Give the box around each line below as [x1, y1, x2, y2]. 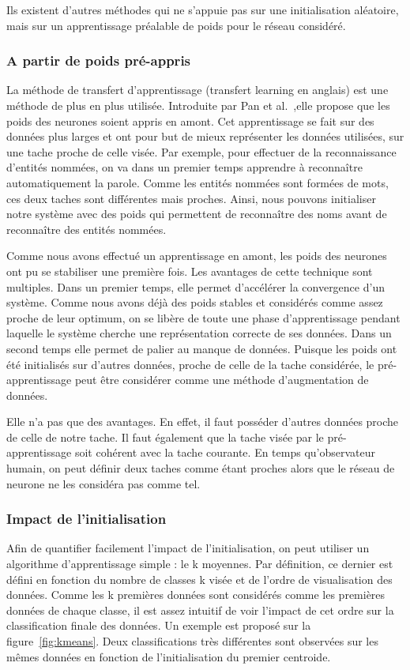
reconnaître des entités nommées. [6, 220, 167, 237]
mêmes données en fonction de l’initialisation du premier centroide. [6, 648, 331, 664]
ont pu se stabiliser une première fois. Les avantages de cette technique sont [6, 262, 373, 279]
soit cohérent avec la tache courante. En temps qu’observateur [74, 444, 376, 461]
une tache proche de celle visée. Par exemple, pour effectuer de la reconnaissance [6, 143, 397, 160]
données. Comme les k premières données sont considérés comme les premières [6, 586, 386, 603]
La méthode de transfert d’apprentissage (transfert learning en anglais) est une [6, 81, 389, 98]
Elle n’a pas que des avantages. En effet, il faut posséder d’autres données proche [6, 413, 399, 430]
